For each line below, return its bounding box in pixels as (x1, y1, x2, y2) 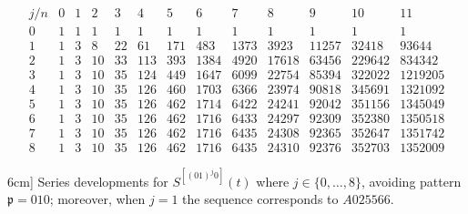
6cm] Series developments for (7, 171, 168, 190)
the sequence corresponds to (182, 189, 339, 209)
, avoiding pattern (361, 171, 462, 190)
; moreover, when (49, 189, 146, 209)
